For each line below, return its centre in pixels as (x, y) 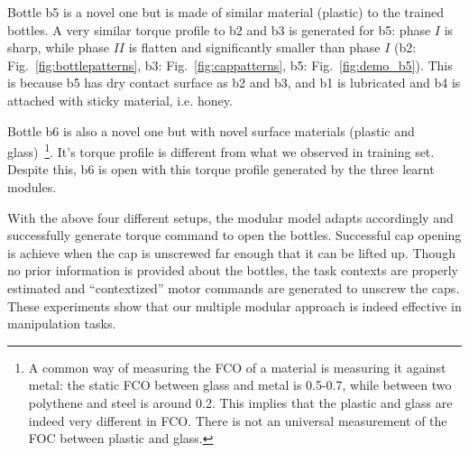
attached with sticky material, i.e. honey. (120, 100)
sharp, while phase (58, 47)
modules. (32, 187)
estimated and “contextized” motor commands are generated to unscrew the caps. (234, 287)
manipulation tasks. (62, 324)
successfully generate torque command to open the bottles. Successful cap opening (234, 235)
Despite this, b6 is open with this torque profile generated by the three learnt (221, 169)
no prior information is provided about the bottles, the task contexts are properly (233, 270)
